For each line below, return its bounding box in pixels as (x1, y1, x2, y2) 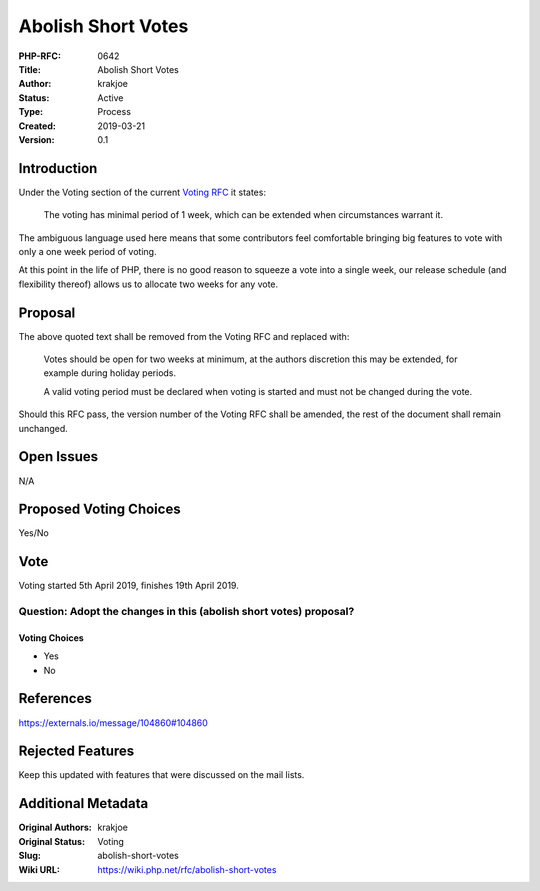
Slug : (18, 850, 42, 862)
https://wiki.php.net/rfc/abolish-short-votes (97, 863, 277, 875)
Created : (18, 120, 57, 132)
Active (97, 91, 124, 104)
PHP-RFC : (18, 50, 62, 62)
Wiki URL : (18, 863, 60, 875)
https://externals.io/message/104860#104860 (18, 716, 209, 729)
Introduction (18, 160, 98, 177)
